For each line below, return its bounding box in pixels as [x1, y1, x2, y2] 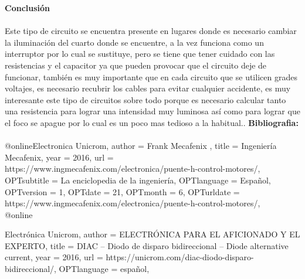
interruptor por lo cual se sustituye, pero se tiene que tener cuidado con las [5, 47, 275, 60]
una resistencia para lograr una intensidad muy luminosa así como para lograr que [5, 105, 300, 117]
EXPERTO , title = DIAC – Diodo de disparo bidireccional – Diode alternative [5, 239, 289, 251]
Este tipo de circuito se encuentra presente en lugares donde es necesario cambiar [5, 25, 297, 37]
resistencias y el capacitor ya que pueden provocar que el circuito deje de [5, 59, 267, 71]
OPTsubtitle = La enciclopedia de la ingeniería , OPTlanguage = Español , [5, 173, 271, 186]
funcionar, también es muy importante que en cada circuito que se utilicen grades [5, 70, 297, 83]
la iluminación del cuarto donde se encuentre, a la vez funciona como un [5, 36, 264, 48]
